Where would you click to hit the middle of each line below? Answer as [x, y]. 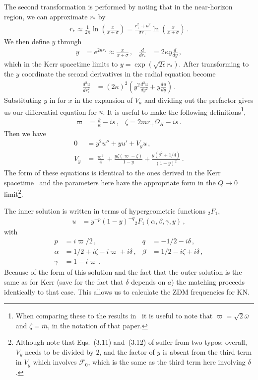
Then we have [25, 133]
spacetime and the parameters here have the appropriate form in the [110, 182]
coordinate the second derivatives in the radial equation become [119, 74]
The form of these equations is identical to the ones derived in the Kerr [112, 173]
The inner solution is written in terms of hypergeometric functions [105, 210]
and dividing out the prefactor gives [199, 100]
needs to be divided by [59, 351]
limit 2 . [14, 193]
